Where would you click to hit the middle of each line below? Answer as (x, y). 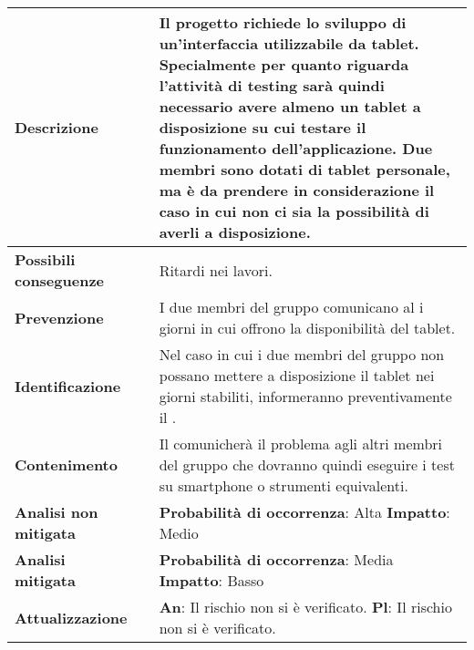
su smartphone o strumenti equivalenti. (283, 485)
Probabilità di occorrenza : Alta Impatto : (304, 512)
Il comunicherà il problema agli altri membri (301, 444)
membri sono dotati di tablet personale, (304, 169)
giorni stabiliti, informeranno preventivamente (305, 396)
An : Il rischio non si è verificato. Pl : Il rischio (305, 607)
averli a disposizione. (235, 232)
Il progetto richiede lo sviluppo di (283, 22)
